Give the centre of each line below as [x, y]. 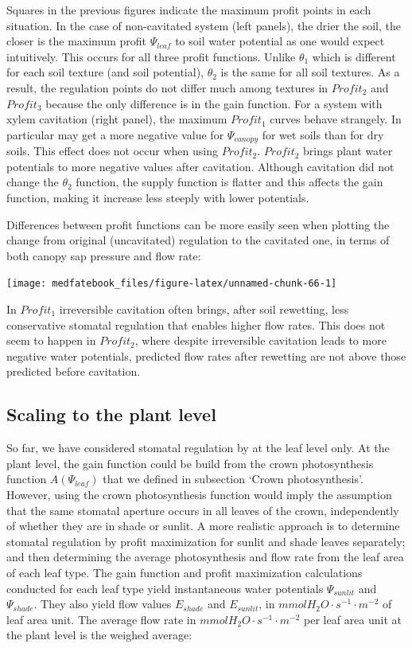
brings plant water [348, 151]
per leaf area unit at [353, 619]
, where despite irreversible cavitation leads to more [260, 340]
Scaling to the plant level [111, 414]
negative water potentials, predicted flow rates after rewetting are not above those [206, 355]
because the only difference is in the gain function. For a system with [214, 103]
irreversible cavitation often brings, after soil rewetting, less [204, 309]
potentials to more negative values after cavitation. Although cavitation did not [200, 166]
